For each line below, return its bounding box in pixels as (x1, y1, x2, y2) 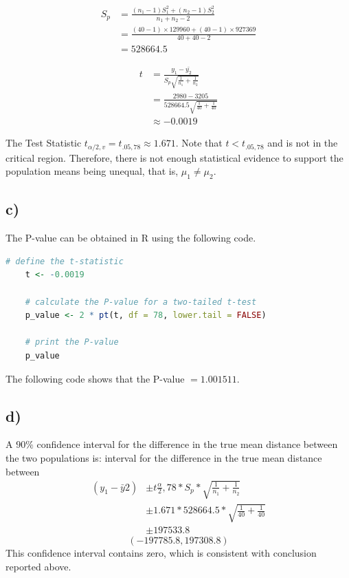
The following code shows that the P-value (5, 371, 185, 385)
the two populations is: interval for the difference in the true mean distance (5, 451, 322, 465)
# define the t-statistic (5, 256, 124, 266)
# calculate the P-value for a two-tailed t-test (25, 297, 257, 307)
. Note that (175, 136, 223, 150)
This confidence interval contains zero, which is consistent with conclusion (5, 546, 317, 560)
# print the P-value (25, 337, 119, 347)
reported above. (5, 559, 71, 573)
